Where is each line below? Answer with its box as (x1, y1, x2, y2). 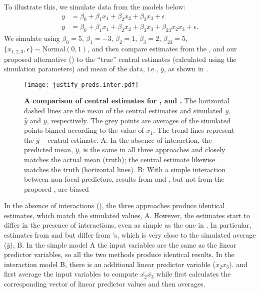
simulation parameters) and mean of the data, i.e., (4, 63, 158, 74)
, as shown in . (163, 63, 208, 74)
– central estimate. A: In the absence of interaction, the (41, 134, 212, 145)
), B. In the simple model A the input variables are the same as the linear (10, 239, 236, 250)
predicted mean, (24, 144, 73, 155)
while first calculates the (156, 269, 231, 279)
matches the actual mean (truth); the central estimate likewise (24, 154, 215, 164)
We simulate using (4, 33, 60, 43)
